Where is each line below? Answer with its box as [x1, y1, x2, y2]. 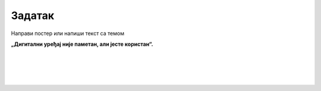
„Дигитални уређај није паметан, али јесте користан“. [11, 40, 153, 48]
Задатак [11, 9, 55, 22]
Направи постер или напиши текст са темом [11, 30, 125, 37]
